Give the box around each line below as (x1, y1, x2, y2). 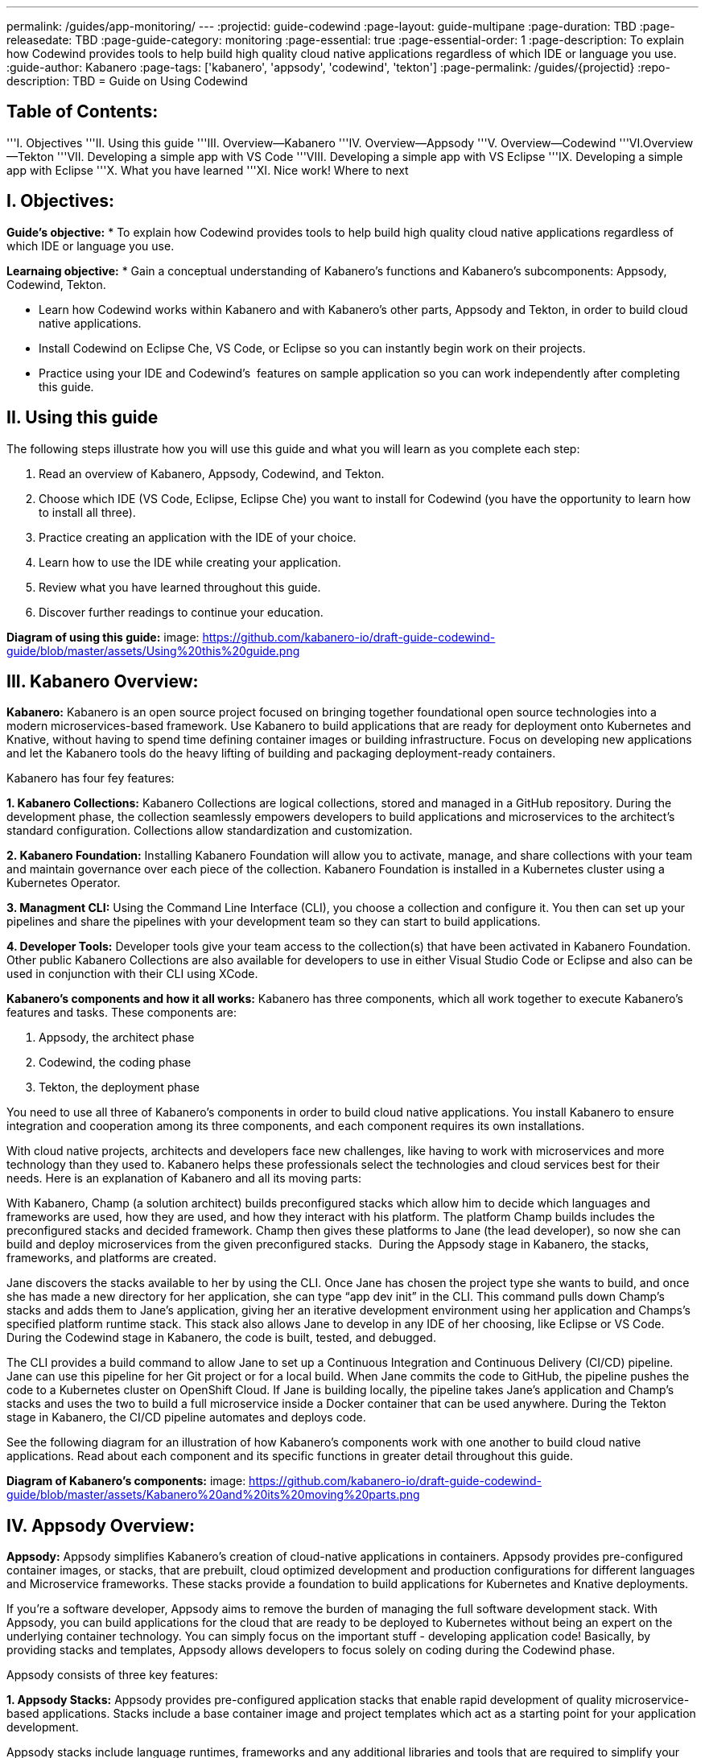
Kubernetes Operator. (6, 876, 121, 890)
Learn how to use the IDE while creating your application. (39, 555, 341, 569)
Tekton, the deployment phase (39, 1080, 200, 1095)
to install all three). (39, 505, 136, 519)
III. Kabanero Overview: (6, 671, 199, 691)
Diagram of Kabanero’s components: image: (6, 1474, 246, 1488)
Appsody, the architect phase (39, 1030, 195, 1045)
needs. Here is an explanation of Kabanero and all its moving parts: (6, 1171, 361, 1186)
